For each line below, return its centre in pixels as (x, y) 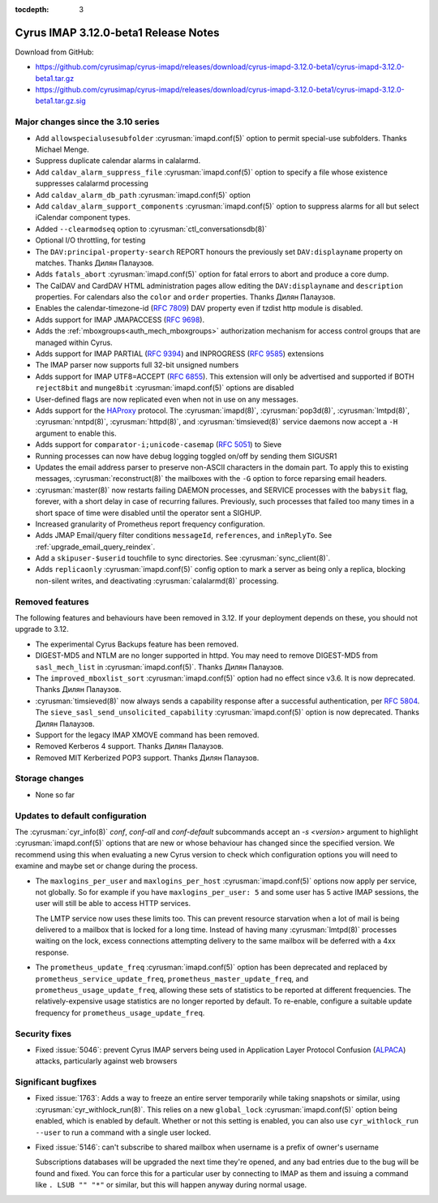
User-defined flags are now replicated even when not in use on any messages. (167, 399)
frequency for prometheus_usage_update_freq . (120, 1012)
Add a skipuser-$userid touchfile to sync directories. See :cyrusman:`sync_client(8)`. (183, 558)
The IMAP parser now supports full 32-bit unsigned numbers (137, 365)
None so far (55, 794)
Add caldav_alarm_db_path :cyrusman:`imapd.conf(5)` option (143, 195)
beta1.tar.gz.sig (61, 101)
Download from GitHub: (54, 52)
